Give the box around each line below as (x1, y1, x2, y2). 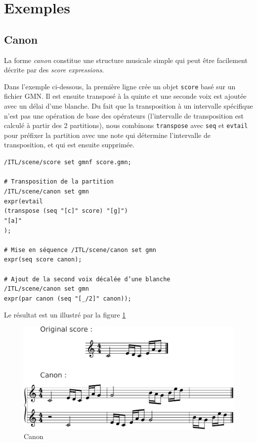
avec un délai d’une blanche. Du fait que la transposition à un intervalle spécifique (4, 101, 253, 111)
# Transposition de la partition (4, 178, 114, 186)
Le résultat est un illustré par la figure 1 (4, 309, 126, 319)
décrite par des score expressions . (4, 64, 104, 75)
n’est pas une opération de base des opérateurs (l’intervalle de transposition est (4, 110, 244, 121)
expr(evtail (4, 197, 43, 205)
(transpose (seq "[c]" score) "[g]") (4, 207, 128, 215)
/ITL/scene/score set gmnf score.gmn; (4, 159, 131, 166)
